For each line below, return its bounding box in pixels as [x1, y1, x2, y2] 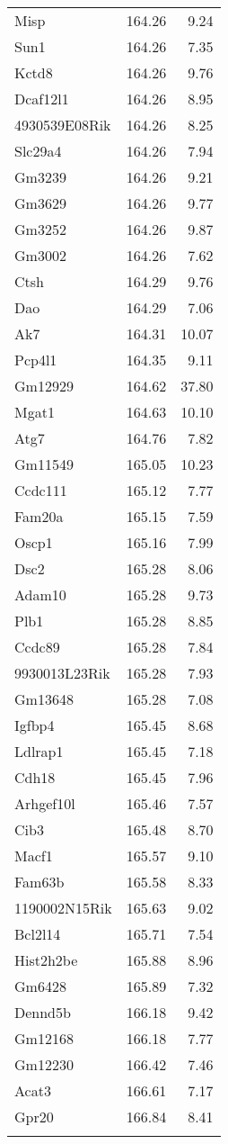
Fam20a [14, 506, 64, 527]
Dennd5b [14, 1002, 71, 1022]
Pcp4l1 [14, 349, 57, 370]
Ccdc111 [14, 480, 67, 500]
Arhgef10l [14, 793, 75, 814]
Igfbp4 [14, 715, 55, 735]
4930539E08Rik [14, 114, 111, 135]
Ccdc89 [14, 636, 60, 657]
